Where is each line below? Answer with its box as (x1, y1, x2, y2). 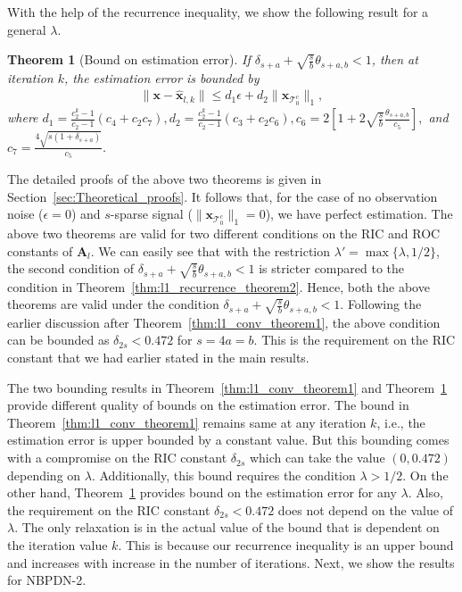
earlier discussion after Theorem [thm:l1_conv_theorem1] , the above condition (7, 313, 441, 331)
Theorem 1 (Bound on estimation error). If (7, 50, 251, 69)
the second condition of (7, 259, 135, 278)
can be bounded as (7, 330, 110, 349)
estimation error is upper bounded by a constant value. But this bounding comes (7, 430, 450, 449)
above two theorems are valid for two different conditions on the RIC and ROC (7, 224, 441, 243)
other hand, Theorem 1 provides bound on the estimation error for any (7, 483, 397, 502)
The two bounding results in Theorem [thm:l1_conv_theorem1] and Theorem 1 (7, 378, 448, 396)
